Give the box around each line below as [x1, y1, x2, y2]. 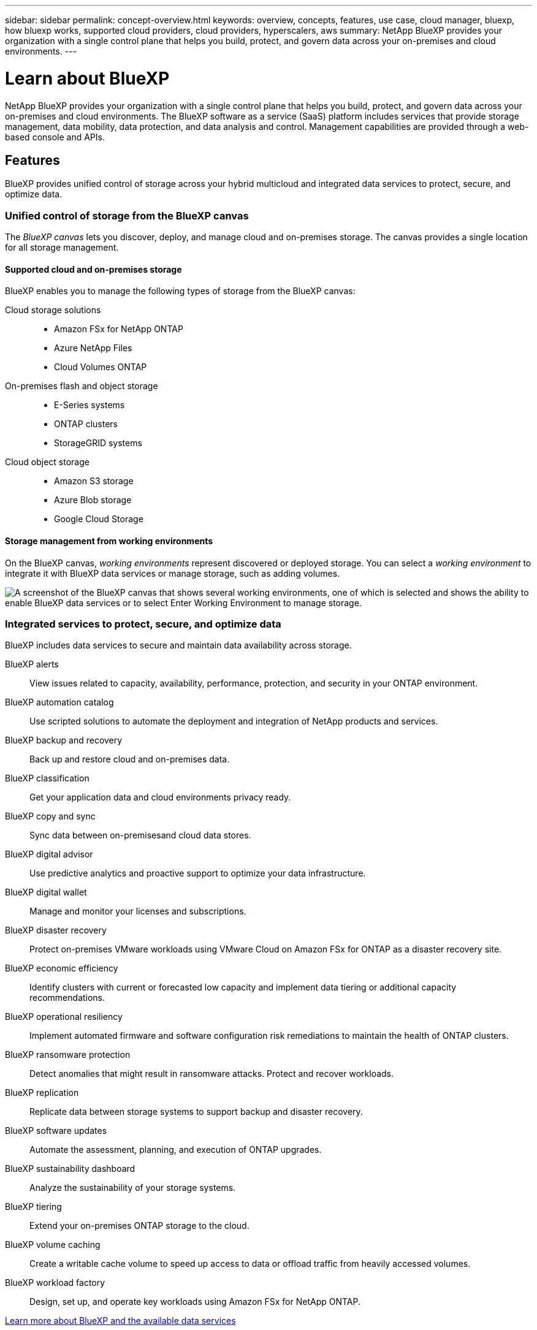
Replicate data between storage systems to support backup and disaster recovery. [29, 1106, 363, 1117]
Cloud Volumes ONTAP [54, 362, 147, 373]
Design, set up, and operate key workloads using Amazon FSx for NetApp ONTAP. [29, 1296, 360, 1307]
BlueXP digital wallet [5, 887, 87, 898]
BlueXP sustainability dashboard [5, 1163, 135, 1174]
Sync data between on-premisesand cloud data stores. [29, 830, 251, 841]
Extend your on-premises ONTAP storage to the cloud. [29, 1220, 249, 1231]
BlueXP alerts [5, 659, 59, 670]
